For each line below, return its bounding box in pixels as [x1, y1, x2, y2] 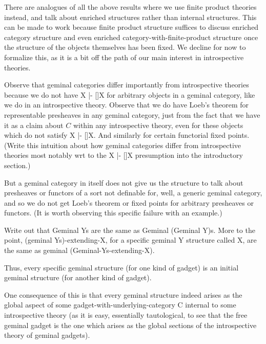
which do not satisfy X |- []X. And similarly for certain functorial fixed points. [4, 130, 250, 140]
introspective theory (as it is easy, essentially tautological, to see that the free [4, 310, 248, 320]
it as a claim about [4, 119, 64, 130]
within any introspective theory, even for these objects [73, 119, 243, 130]
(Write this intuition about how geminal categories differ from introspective [4, 139, 241, 150]
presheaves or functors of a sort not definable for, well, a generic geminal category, [4, 187, 262, 198]
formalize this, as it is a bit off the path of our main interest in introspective [4, 51, 244, 62]
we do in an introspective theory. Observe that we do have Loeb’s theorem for [4, 99, 249, 110]
